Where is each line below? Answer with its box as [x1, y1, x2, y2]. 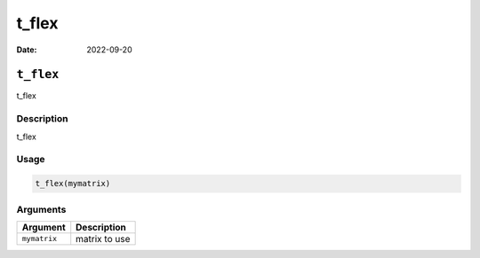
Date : [16, 44, 37, 55]
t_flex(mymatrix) [35, 178, 111, 189]
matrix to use [76, 232, 131, 245]
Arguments [16, 203, 67, 215]
